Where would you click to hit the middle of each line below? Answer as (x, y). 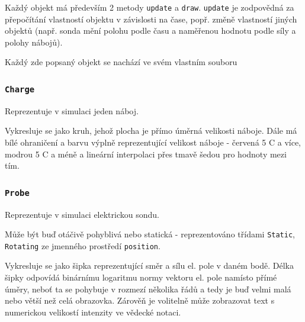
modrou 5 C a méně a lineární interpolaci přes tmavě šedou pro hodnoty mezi (146, 154)
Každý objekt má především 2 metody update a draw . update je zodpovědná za (150, 7)
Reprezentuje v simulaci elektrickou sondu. (82, 214)
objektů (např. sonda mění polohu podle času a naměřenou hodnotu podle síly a (150, 30)
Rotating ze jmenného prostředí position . (83, 245)
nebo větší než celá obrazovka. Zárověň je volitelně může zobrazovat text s (140, 300)
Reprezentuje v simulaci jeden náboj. (72, 110)
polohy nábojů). (34, 42)
